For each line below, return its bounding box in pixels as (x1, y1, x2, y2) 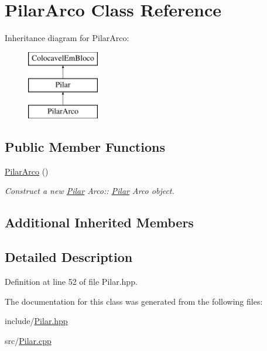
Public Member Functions (5, 138, 165, 156)
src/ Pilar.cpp (5, 334, 52, 346)
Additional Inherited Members (5, 213, 194, 231)
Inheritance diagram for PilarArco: (5, 32, 129, 44)
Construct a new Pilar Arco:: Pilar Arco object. (5, 185, 174, 197)
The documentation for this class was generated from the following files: (5, 295, 263, 307)
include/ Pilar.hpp (5, 315, 68, 327)
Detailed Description (5, 248, 133, 266)
